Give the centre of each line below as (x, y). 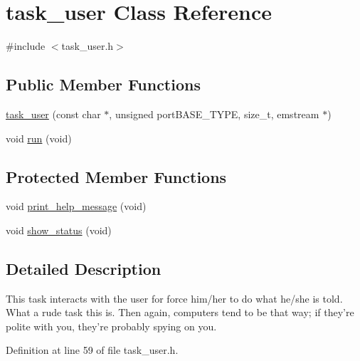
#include (26, 46)
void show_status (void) (59, 230)
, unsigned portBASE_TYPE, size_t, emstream (214, 114)
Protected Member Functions (116, 176)
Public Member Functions (103, 84)
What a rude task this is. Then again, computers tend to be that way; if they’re (180, 312)
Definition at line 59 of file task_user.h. (92, 350)
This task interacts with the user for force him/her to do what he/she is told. (174, 298)
